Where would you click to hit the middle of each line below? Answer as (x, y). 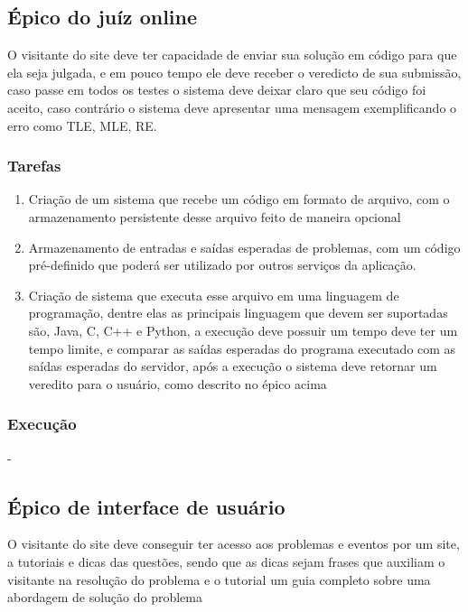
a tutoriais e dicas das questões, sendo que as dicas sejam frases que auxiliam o (226, 561)
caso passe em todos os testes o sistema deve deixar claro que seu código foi (217, 90)
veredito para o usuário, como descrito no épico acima (178, 383)
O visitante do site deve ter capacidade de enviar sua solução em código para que (232, 55)
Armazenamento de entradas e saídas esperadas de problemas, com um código (244, 247)
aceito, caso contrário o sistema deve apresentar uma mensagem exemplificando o (232, 107)
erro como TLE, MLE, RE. (82, 125)
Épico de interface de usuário (146, 506)
